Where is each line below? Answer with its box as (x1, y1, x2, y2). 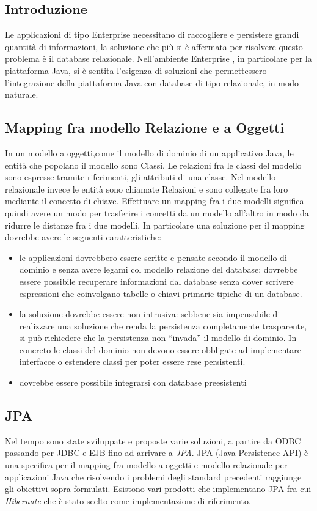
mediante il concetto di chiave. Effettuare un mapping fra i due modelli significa (5, 194, 304, 207)
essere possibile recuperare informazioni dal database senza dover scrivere (19, 274, 294, 287)
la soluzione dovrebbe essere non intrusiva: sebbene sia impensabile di (19, 307, 280, 320)
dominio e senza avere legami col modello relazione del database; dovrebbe (19, 263, 298, 276)
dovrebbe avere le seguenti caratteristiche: (5, 230, 162, 243)
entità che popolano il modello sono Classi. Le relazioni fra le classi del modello (5, 158, 302, 171)
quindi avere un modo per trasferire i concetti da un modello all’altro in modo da (5, 206, 309, 219)
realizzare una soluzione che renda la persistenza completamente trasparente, (19, 319, 307, 332)
